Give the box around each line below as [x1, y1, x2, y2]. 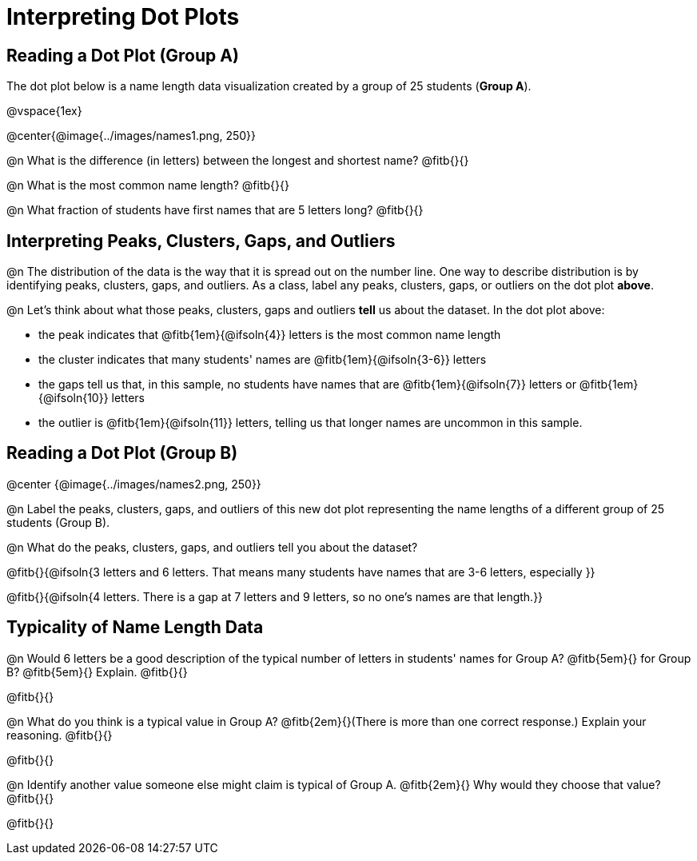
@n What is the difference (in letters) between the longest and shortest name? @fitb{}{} [6, 153, 469, 168]
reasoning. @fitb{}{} [6, 727, 113, 742]
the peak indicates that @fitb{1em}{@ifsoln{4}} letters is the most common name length [38, 328, 501, 342]
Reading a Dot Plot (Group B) [6, 443, 238, 464]
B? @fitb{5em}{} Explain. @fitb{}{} [6, 664, 188, 679]
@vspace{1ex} [6, 104, 82, 118]
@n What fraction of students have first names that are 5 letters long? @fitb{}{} [6, 203, 424, 217]
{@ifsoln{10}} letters [38, 391, 145, 405]
